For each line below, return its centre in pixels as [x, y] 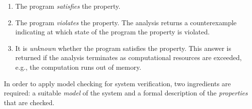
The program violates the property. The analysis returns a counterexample [126, 22]
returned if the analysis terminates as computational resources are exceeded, [128, 57]
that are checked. [29, 102]
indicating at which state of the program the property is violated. [112, 32]
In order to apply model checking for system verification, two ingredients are [118, 83]
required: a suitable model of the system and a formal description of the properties [126, 93]
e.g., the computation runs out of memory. [78, 67]
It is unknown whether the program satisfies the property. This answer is [123, 48]
